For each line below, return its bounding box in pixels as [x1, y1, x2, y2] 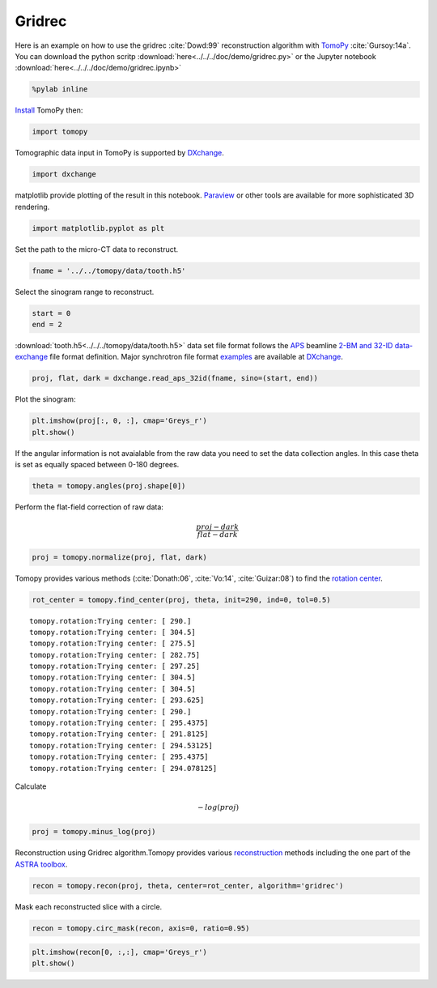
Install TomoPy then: [15, 105, 83, 115]
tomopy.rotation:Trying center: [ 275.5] [29, 639, 196, 648]
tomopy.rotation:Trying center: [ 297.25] [29, 662, 201, 671]
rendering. [15, 202, 50, 211]
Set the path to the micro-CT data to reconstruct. [15, 244, 179, 254]
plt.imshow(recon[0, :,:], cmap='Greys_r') [32, 948, 208, 957]
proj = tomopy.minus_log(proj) [32, 827, 157, 837]
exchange [15, 352, 49, 362]
